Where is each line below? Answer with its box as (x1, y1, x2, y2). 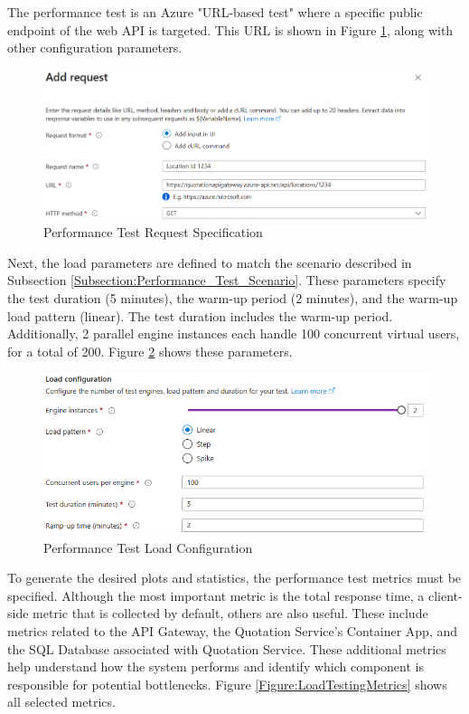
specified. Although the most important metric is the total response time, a (7, 585, 425, 605)
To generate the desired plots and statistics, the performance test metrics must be (7, 568, 462, 587)
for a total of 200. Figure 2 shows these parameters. (7, 341, 293, 360)
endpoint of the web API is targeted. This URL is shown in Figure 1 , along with (7, 20, 454, 39)
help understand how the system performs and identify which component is (7, 657, 424, 676)
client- (427, 585, 463, 605)
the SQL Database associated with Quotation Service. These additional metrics (7, 639, 446, 658)
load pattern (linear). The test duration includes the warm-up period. (7, 306, 393, 325)
